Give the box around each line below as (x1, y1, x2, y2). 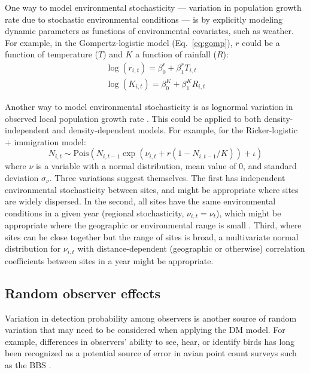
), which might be (215, 206, 281, 219)
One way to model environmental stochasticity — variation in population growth (5, 1, 302, 13)
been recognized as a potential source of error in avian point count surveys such (5, 347, 297, 359)
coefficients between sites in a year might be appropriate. (5, 254, 214, 267)
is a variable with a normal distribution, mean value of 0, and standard (36, 160, 297, 172)
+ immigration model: (5, 135, 86, 148)
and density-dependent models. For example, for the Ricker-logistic (52, 124, 298, 136)
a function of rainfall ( (135, 48, 217, 60)
